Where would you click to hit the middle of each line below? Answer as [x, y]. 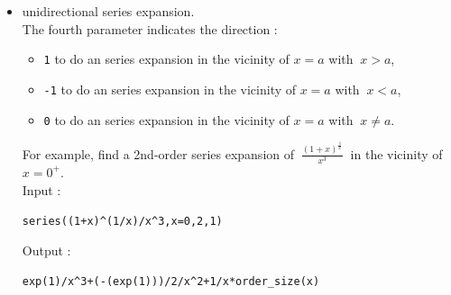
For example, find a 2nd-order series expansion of [158, 153]
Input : [41, 189]
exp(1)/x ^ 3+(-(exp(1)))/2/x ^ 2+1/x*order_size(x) [171, 282]
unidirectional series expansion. [108, 11]
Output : [46, 250]
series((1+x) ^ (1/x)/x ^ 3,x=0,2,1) [122, 222]
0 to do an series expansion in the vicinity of [166, 119]
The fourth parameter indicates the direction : [150, 28]
